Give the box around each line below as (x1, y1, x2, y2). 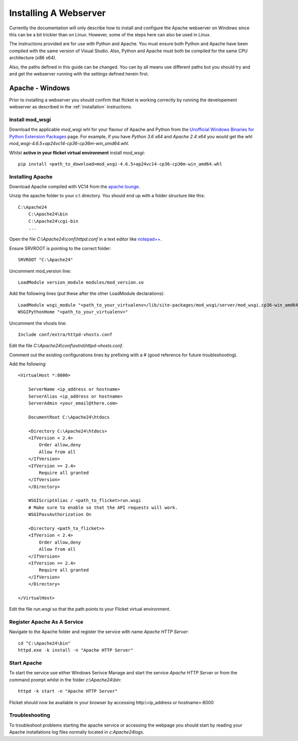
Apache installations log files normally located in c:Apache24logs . (9, 729, 145, 735)
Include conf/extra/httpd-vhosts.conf (18, 331, 113, 337)
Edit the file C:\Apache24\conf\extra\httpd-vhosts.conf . (9, 343, 124, 349)
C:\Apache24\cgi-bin (28, 218, 78, 224)
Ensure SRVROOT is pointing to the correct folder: (9, 245, 111, 251)
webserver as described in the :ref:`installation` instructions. (9, 104, 133, 110)
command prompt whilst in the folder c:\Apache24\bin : (9, 676, 122, 683)
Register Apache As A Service (9, 619, 84, 626)
